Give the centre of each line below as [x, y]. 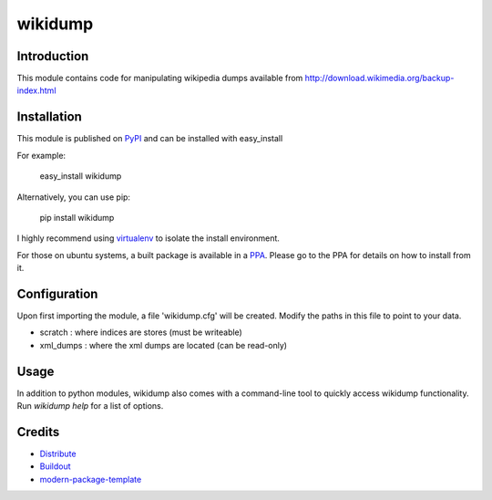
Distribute [58, 453]
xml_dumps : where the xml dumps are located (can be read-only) [163, 345]
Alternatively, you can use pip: [74, 197]
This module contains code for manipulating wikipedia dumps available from [160, 78]
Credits [38, 432]
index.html [36, 90]
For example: [41, 155]
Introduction [53, 56]
